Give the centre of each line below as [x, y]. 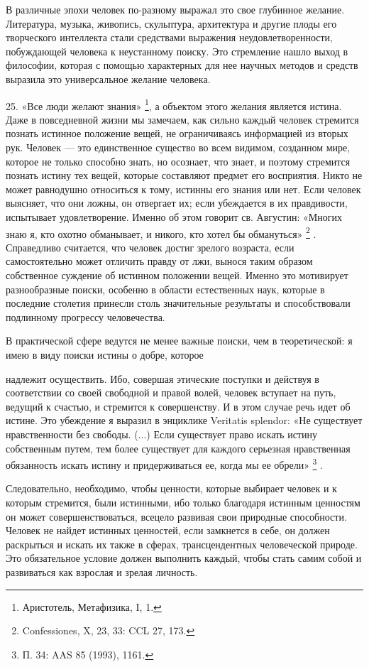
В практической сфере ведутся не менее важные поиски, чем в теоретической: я [179, 341]
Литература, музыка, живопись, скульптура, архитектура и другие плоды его [171, 23]
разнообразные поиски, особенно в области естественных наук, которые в [165, 289]
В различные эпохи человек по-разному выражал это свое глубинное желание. [175, 9]
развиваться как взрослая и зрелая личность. [102, 571]
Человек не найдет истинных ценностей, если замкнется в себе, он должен [168, 530]
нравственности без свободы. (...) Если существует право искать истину [161, 434]
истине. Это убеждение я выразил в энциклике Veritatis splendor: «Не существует [184, 420]
